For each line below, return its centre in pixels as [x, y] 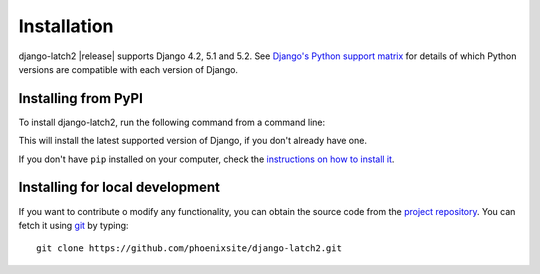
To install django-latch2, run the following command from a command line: [171, 122]
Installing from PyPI [81, 98]
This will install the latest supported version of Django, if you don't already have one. [192, 141]
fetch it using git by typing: [73, 225]
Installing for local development [119, 187]
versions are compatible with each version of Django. [128, 69]
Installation [66, 26]
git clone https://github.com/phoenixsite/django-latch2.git [189, 248]
